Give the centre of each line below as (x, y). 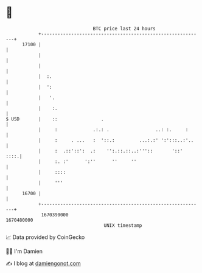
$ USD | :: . (55, 119)
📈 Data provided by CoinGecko (45, 237)
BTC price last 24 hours (124, 29)
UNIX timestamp (123, 225)
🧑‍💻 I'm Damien (24, 251)
